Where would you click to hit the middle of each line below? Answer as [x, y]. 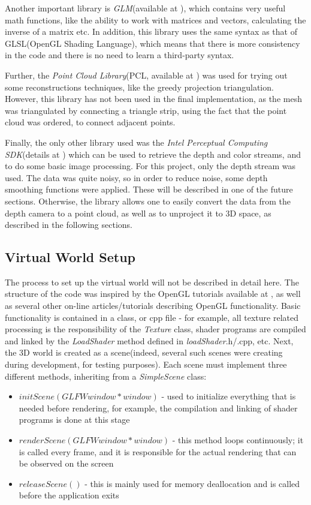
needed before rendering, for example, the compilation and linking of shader [158, 408]
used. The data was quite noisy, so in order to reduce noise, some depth [136, 177]
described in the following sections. [69, 225]
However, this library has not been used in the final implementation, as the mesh [153, 99]
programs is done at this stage [74, 420]
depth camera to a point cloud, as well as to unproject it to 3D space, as [138, 213]
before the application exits [69, 495]
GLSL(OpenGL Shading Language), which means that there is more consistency [153, 43]
